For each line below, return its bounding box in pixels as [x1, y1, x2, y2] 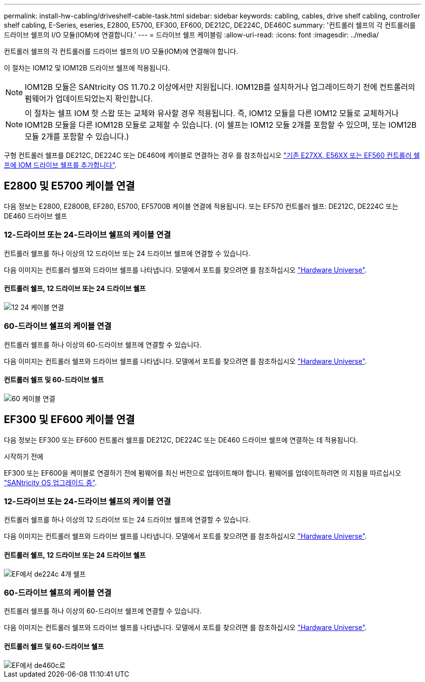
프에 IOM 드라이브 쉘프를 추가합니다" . [4, 161, 117, 169]
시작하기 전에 [4, 452, 44, 460]
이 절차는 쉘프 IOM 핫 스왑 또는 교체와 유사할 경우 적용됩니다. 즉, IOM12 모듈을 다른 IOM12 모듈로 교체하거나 [25, 108, 399, 118]
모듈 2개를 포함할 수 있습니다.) [25, 132, 129, 141]
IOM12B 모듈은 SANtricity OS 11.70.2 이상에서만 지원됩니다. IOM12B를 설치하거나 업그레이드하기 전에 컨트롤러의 [25, 82, 415, 92]
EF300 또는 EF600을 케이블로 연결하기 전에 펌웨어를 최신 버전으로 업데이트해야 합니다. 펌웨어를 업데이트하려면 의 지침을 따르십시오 [4, 468, 401, 477]
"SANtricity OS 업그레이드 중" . [4, 478, 97, 487]
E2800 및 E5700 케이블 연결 [4, 180, 135, 192]
